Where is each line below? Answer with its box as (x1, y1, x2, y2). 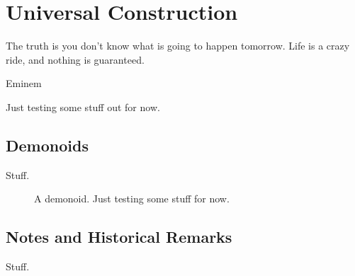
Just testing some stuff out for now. (6, 99, 160, 114)
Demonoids (6, 134, 89, 156)
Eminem (6, 76, 42, 91)
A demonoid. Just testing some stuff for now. (34, 191, 230, 206)
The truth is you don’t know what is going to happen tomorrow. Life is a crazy (6, 38, 350, 53)
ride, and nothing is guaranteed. (6, 52, 145, 67)
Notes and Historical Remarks (6, 226, 232, 248)
